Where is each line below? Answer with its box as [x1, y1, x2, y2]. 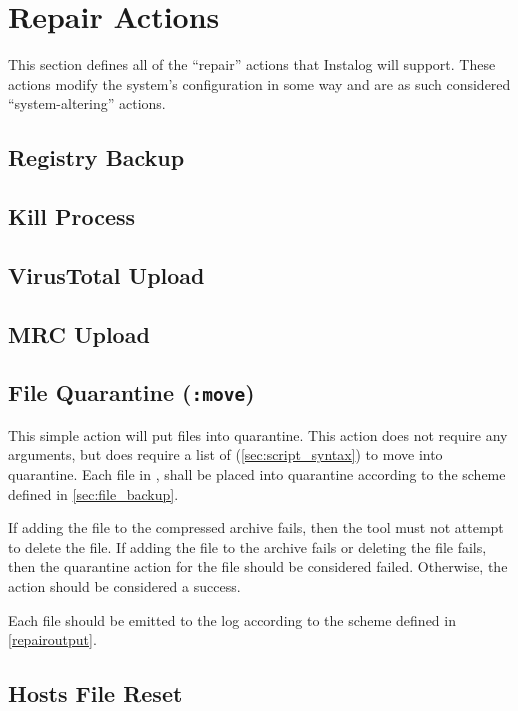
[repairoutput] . [8, 629, 97, 650]
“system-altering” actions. [8, 93, 166, 114]
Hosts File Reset [8, 678, 183, 709]
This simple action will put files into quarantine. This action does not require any [8, 424, 508, 445]
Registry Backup [8, 142, 185, 173]
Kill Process [8, 201, 136, 232]
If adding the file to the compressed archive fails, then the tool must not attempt [8, 517, 504, 538]
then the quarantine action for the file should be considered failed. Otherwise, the [8, 556, 508, 577]
